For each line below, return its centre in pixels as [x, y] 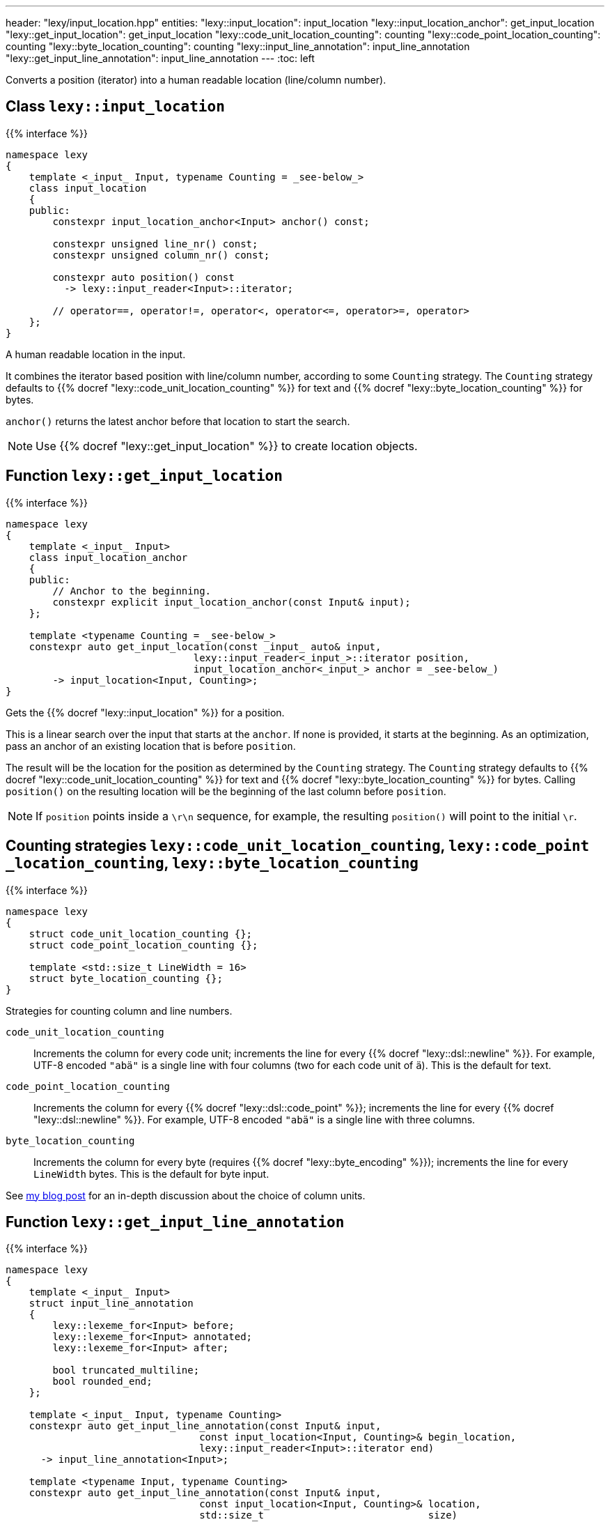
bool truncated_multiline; [126, 1370]
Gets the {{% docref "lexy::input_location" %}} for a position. [145, 712]
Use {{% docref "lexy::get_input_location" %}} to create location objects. [227, 446]
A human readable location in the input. [96, 354]
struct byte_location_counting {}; [126, 978]
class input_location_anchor [108, 557]
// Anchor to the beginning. [132, 591]
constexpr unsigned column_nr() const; [161, 255]
